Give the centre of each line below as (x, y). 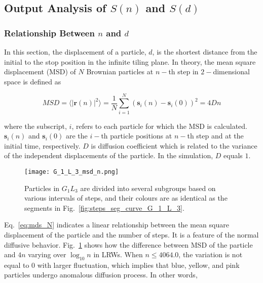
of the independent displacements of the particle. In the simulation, (109, 155)
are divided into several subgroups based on (148, 188)
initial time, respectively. (42, 145)
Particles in (42, 188)
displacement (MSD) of (40, 72)
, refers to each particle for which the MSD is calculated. (160, 126)
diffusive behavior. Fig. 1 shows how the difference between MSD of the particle (128, 244)
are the (77, 136)
